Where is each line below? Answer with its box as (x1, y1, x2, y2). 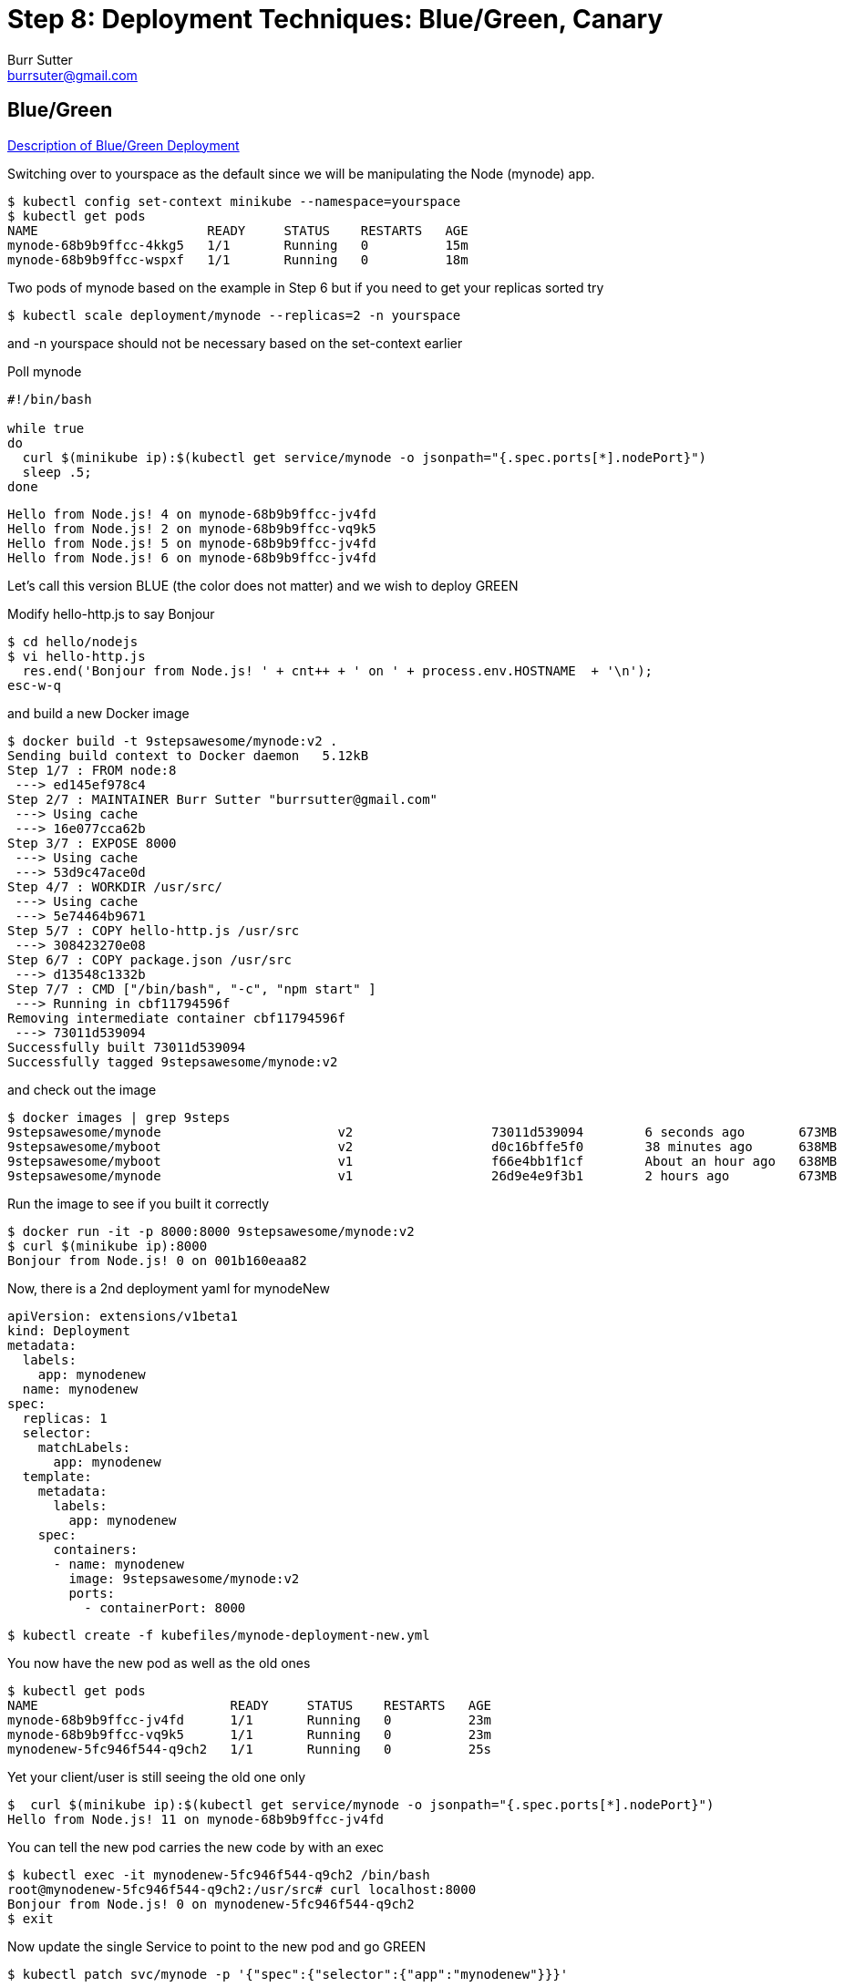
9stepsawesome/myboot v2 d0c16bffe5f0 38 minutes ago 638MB (7, 1138, 838, 1154)
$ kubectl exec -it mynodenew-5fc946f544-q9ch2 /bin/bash (7, 1867, 430, 1882)
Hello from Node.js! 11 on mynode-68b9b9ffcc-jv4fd (7, 1811, 385, 1827)
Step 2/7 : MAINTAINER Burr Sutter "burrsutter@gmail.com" (7, 791, 438, 807)
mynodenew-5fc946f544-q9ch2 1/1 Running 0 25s (7, 1741, 492, 1756)
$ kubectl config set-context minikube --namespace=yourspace (7, 193, 461, 209)
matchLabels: (37, 1439, 130, 1455)
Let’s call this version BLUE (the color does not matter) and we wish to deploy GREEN (7, 577, 519, 593)
